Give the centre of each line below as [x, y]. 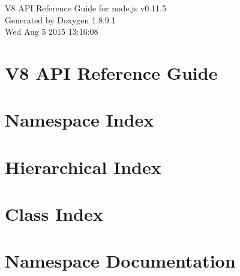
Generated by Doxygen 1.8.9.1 [60, 19]
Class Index [54, 214]
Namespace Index [79, 120]
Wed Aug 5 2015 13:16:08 [52, 31]
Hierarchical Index [83, 166]
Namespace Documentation [120, 261]
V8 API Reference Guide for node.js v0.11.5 [85, 8]
